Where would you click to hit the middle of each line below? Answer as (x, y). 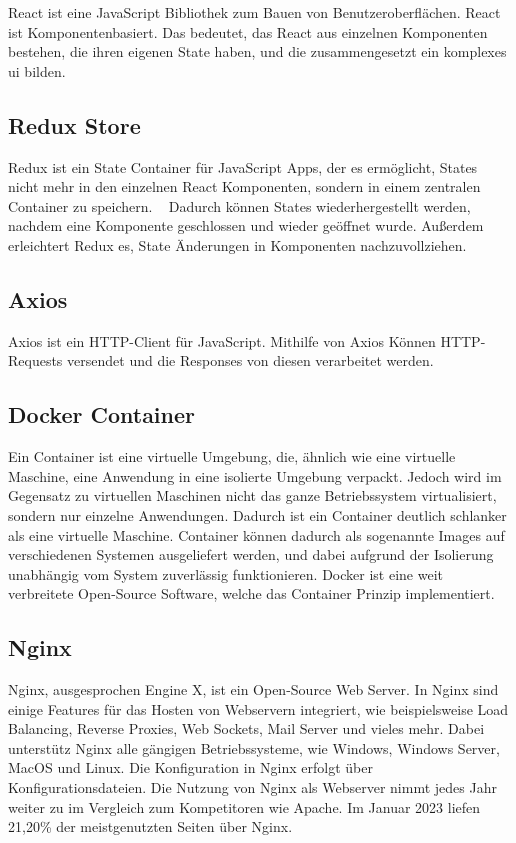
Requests (35, 360)
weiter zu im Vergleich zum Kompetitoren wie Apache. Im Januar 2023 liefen (244, 806)
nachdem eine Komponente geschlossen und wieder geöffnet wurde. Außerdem (246, 225)
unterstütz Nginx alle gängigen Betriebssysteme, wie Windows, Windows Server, (254, 747)
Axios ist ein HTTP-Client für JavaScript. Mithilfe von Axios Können (222, 340)
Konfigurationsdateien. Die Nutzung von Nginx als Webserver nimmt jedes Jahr (252, 787)
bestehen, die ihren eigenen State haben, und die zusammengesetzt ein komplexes (257, 51)
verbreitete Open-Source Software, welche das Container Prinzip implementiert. (251, 593)
